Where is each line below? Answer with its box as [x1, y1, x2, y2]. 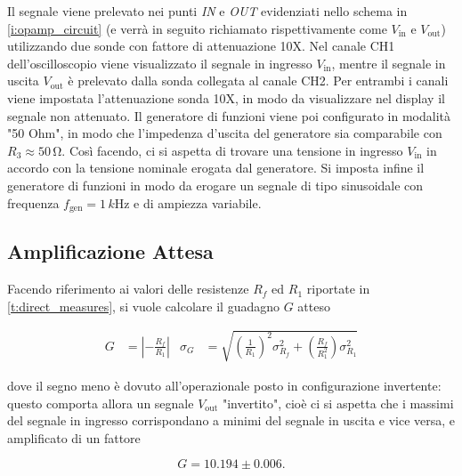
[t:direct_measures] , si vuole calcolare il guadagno [7, 296, 280, 315]
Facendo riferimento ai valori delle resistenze [7, 279, 249, 298]
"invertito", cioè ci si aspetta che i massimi [222, 393, 454, 412]
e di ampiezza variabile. [134, 193, 262, 212]
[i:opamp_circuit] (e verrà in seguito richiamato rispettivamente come [7, 19, 387, 37]
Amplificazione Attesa [7, 238, 214, 265]
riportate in [306, 279, 370, 298]
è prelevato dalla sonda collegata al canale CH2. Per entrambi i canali [68, 71, 449, 90]
